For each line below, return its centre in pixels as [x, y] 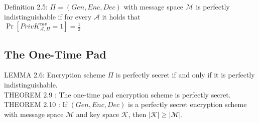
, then [137, 114]
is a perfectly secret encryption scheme [187, 104]
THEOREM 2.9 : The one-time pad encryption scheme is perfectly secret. [117, 94]
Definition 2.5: [26, 6]
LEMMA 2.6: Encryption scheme [55, 75]
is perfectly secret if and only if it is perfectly [185, 75]
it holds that [121, 16]
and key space [98, 114]
